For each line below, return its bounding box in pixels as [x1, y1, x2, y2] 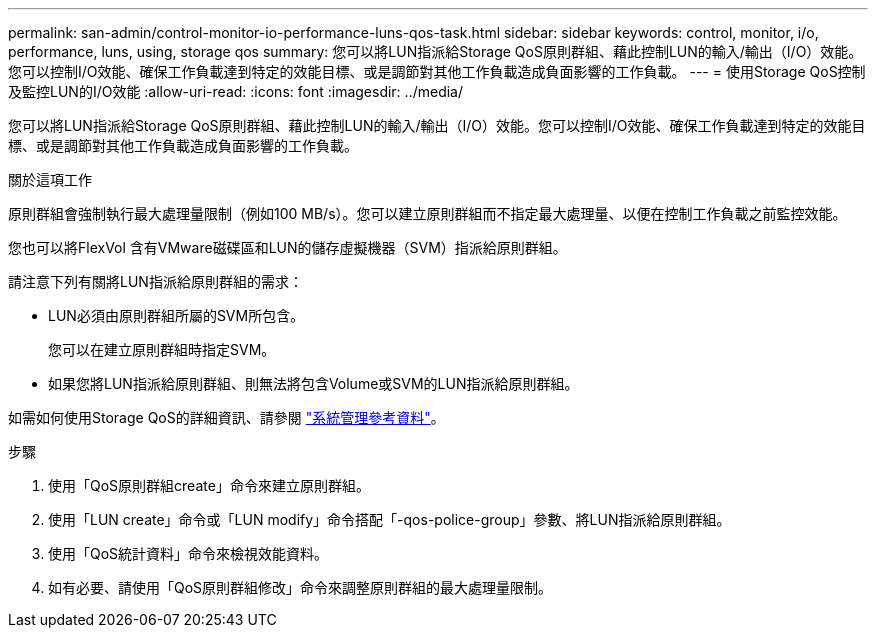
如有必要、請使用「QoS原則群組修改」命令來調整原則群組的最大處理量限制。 [48, 579, 553, 596]
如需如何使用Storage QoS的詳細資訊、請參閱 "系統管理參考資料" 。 [8, 409, 445, 426]
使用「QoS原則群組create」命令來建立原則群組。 [48, 477, 370, 494]
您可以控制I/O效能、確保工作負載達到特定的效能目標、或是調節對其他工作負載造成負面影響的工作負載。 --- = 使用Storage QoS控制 [8, 63, 866, 80]
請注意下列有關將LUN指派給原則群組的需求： [8, 273, 303, 290]
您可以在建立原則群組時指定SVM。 [48, 341, 276, 358]
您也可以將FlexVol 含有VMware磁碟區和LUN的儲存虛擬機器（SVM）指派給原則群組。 [8, 239, 567, 256]
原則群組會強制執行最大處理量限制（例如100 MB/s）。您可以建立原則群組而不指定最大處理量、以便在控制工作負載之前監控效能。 [8, 205, 847, 222]
